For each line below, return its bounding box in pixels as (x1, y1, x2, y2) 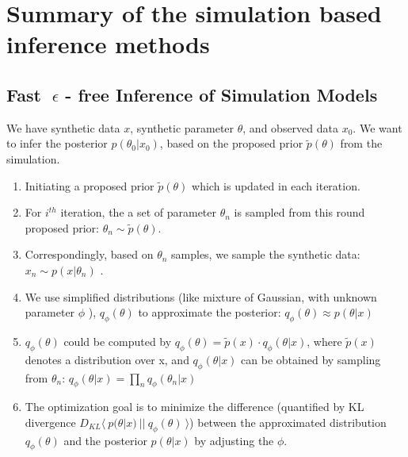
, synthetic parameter (130, 119, 235, 136)
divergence (25, 413, 76, 430)
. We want (353, 119, 402, 136)
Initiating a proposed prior (25, 177, 154, 194)
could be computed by (63, 332, 172, 349)
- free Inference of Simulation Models (65, 82, 378, 106)
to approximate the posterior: (138, 304, 281, 321)
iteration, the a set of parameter (60, 204, 217, 221)
